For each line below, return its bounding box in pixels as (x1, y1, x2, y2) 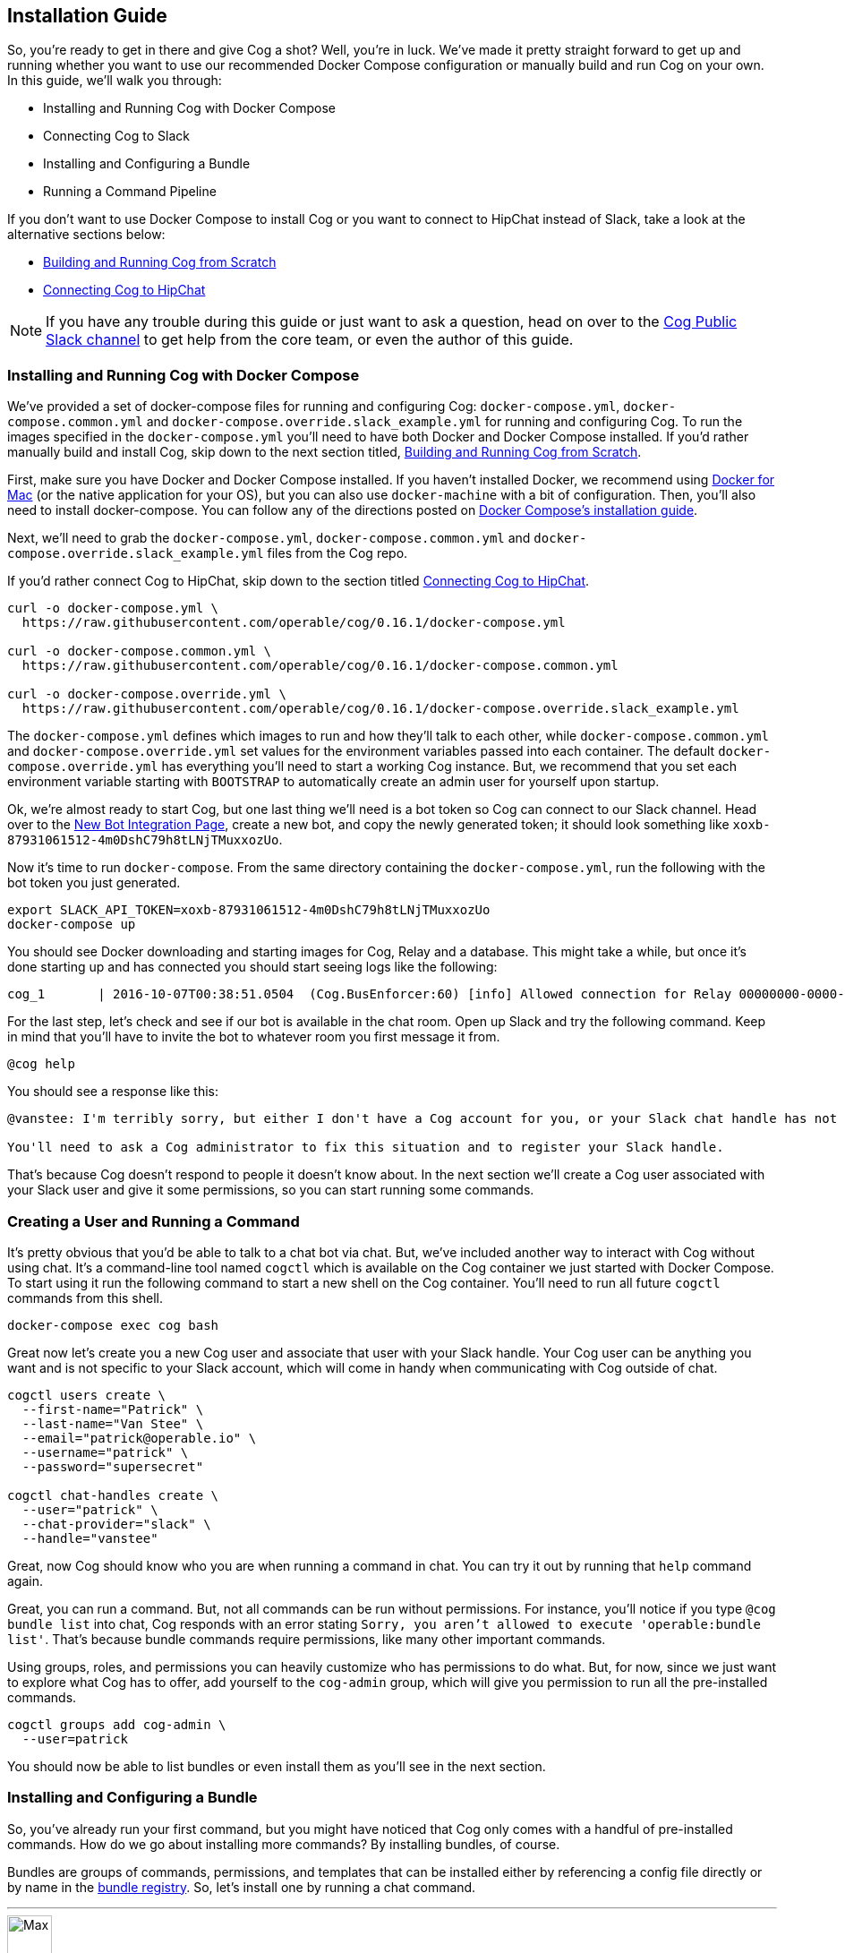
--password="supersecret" (21, 1459, 204, 1474)
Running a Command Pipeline (43, 184, 217, 200)
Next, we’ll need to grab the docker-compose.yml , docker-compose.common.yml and (7, 530, 531, 546)
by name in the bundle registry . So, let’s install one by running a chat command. (7, 1879, 476, 1895)
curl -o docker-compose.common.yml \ (7, 644, 272, 659)
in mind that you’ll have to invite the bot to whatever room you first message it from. (7, 1029, 500, 1045)
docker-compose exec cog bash (7, 1317, 219, 1332)
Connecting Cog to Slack (43, 128, 190, 144)
